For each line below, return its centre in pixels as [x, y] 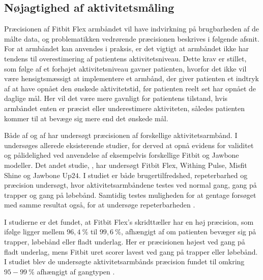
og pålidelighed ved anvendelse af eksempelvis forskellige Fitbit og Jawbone [122, 155]
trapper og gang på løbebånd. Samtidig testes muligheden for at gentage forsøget [130, 195]
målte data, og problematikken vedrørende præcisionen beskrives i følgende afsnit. [132, 38]
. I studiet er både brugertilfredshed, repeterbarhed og [163, 175]
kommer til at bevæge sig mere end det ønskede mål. [86, 118]
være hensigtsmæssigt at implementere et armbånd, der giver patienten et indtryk [132, 78]
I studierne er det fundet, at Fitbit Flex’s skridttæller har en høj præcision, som [129, 221]
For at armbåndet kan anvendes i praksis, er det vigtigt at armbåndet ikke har [126, 48]
